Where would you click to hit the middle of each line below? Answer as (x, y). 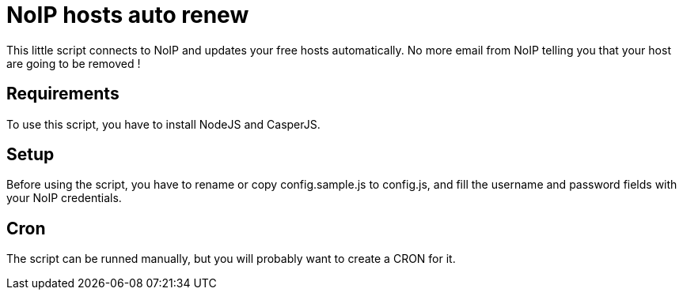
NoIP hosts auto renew (128, 15)
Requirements (63, 94)
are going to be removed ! (74, 63)
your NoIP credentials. (64, 198)
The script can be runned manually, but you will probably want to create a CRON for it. (231, 259)
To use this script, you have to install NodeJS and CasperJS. (163, 124)
